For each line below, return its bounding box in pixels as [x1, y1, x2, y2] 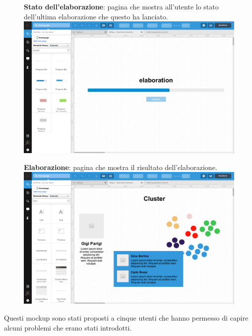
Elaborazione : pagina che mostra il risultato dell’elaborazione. [24, 162, 217, 172]
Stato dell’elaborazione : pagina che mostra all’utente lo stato [24, 1, 219, 11]
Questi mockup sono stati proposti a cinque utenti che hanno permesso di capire [4, 312, 249, 323]
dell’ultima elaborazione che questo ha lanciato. [24, 11, 168, 21]
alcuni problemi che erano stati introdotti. [4, 322, 132, 333]
